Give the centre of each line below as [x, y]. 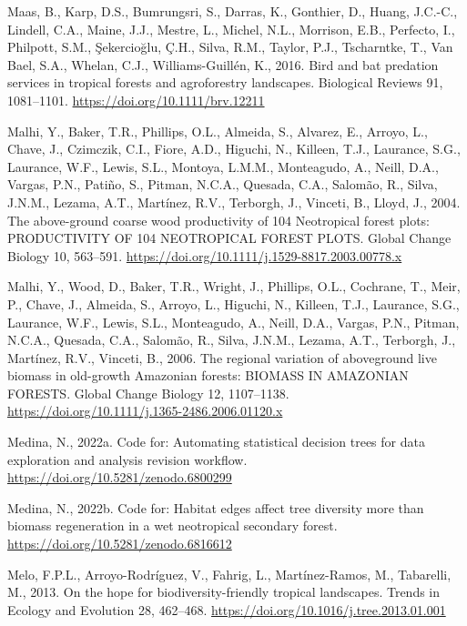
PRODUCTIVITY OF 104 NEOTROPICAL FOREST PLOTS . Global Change [229, 238]
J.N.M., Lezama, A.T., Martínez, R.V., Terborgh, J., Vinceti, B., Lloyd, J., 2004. [234, 202]
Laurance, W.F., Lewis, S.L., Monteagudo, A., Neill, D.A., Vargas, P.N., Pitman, [233, 322]
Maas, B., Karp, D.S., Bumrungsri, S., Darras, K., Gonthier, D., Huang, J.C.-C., [233, 11]
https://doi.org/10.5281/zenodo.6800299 [120, 477]
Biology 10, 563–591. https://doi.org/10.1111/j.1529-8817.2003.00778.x [205, 255]
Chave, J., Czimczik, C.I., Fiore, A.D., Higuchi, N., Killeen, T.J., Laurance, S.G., [234, 149]
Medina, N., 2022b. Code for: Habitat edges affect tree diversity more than [216, 507]
